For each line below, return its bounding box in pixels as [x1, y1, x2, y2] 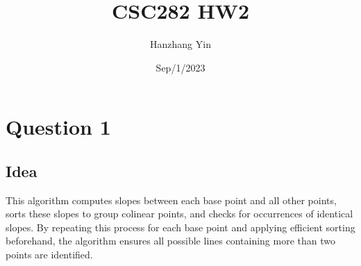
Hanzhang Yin [150, 37, 211, 51]
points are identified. [6, 247, 93, 262]
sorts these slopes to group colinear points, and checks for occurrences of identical [6, 206, 353, 221]
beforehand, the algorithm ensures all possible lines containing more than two [6, 233, 336, 248]
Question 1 [6, 113, 111, 141]
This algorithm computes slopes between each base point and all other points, [6, 192, 337, 207]
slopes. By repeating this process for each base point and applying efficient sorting [6, 219, 355, 234]
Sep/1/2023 [156, 60, 205, 74]
